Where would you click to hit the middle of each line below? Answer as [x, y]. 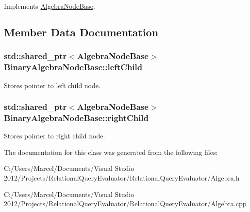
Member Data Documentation [81, 32]
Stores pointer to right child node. [55, 136]
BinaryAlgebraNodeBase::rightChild [76, 117]
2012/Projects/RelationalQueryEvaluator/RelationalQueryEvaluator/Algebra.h [122, 178]
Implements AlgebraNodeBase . [50, 6]
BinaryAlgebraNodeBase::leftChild [73, 67]
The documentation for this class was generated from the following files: [111, 152]
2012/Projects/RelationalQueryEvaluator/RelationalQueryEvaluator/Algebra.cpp [125, 204]
